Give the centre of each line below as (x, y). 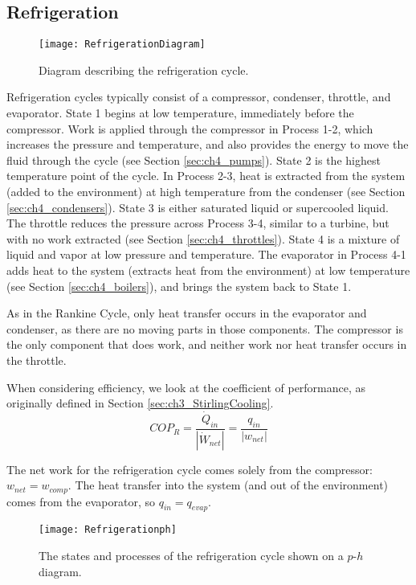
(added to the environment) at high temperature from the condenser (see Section (206, 192)
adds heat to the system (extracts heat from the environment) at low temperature (208, 270)
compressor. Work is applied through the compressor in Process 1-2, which (190, 128)
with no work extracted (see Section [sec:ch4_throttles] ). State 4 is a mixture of (203, 238)
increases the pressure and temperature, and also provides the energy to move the (208, 144)
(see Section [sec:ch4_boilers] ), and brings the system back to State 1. (179, 286)
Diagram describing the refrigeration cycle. (144, 70)
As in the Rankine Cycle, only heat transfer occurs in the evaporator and (187, 313)
